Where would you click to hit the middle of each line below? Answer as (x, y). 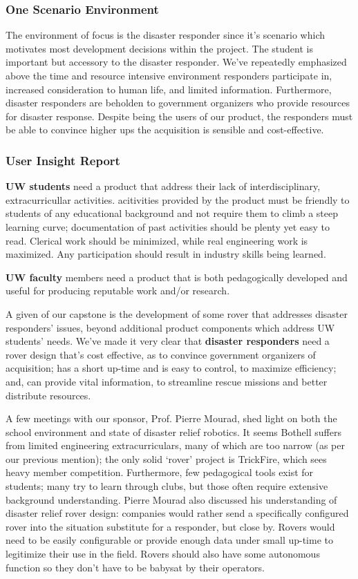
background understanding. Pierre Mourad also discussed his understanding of (171, 499)
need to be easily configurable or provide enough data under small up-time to (169, 540)
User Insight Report (63, 160)
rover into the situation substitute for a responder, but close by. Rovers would (170, 526)
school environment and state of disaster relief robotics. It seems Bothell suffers (173, 431)
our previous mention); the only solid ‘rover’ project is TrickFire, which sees (166, 458)
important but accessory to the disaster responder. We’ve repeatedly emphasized (176, 62)
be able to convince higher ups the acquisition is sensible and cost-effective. (165, 130)
